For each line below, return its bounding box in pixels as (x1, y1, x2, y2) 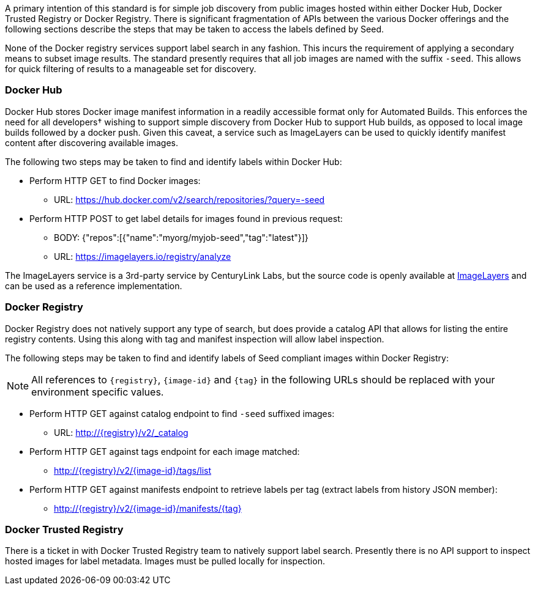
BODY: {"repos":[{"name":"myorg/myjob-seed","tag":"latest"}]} (54, 232, 309, 243)
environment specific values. (31, 385, 164, 398)
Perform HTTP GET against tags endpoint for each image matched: (29, 446, 300, 457)
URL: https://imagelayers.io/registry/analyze (54, 251, 231, 262)
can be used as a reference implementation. (5, 280, 182, 291)
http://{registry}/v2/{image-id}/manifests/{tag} (54, 503, 242, 514)
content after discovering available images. (5, 137, 178, 148)
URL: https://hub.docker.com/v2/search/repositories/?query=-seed (54, 194, 325, 205)
